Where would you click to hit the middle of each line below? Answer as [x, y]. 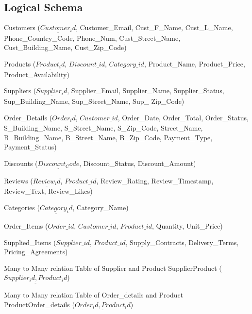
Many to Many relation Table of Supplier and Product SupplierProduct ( [113, 268]
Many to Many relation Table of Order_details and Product [94, 295]
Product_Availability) [37, 74]
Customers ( [22, 27]
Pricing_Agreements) [36, 252]
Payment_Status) [30, 147]
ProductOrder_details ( [39, 304]
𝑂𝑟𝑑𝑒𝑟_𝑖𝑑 [61, 227]
